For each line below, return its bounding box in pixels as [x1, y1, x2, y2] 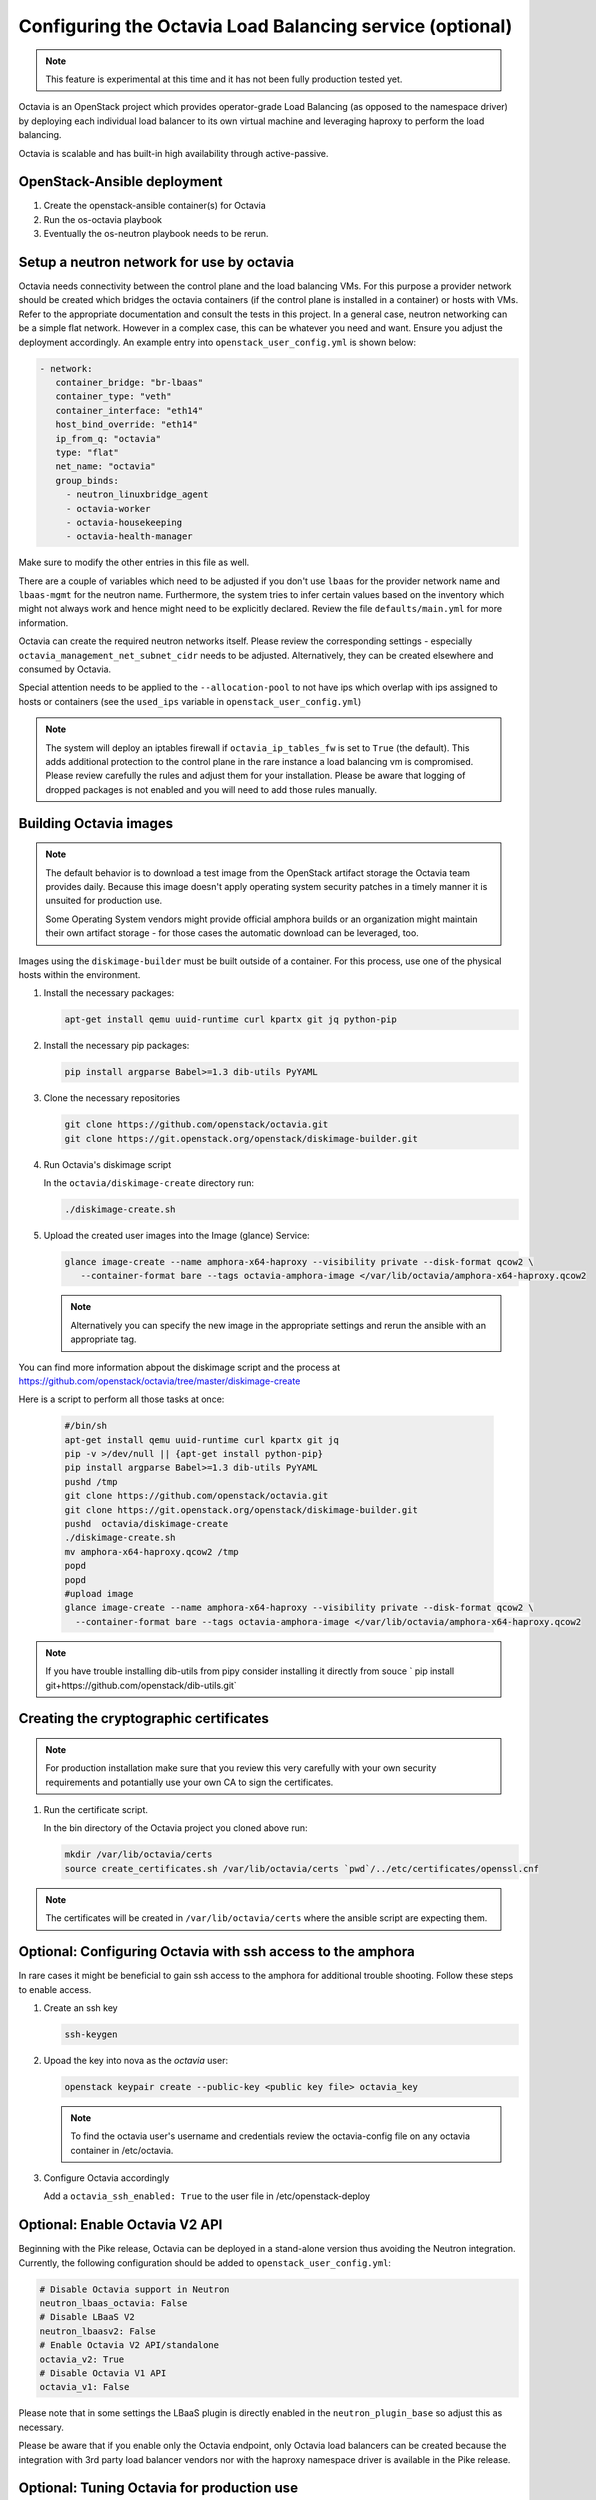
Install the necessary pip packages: [43, 1040, 190, 1052]
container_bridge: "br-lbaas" [55, 377, 204, 389]
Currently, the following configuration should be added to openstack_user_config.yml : [18, 2256, 392, 2269]
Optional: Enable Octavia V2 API [18, 2216, 223, 2234]
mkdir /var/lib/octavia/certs [64, 1849, 213, 1860]
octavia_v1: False [39, 2381, 130, 2393]
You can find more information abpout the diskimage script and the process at [18, 1361, 341, 1373]
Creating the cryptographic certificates [18, 1710, 269, 1727]
